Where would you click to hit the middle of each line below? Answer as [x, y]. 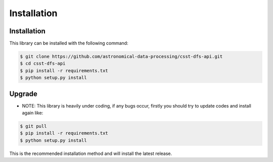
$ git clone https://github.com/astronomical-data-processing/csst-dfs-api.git [121, 57]
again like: [33, 113]
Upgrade [24, 94]
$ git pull [33, 126]
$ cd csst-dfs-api [43, 64]
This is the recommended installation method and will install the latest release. [91, 153]
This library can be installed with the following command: [69, 43]
